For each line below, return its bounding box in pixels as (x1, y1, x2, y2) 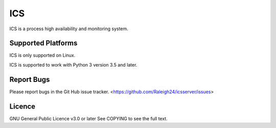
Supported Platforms (9, 39, 78, 48)
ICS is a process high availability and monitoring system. (9, 26, 129, 32)
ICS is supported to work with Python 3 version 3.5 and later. (9, 61, 137, 68)
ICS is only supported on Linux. (9, 52, 76, 58)
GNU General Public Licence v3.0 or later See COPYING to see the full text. (9, 115, 168, 121)
